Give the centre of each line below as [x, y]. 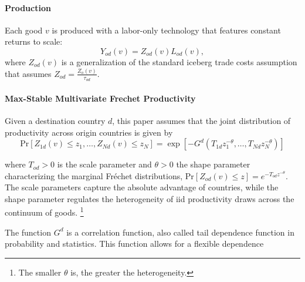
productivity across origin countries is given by [89, 132]
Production [28, 7]
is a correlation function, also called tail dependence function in [180, 232]
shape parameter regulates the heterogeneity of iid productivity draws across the [150, 198]
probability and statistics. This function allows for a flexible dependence [134, 244]
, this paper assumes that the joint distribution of [201, 120]
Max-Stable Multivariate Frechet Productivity [100, 98]
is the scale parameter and [104, 164]
